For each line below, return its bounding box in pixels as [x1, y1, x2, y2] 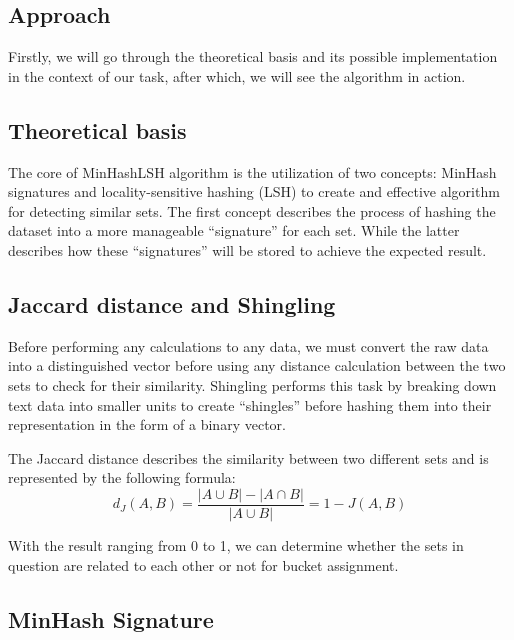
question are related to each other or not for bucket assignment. [8, 554, 399, 575]
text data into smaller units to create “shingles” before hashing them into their [8, 394, 492, 415]
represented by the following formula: [8, 467, 236, 488]
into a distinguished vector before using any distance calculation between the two [8, 355, 506, 376]
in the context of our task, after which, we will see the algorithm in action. [8, 65, 466, 86]
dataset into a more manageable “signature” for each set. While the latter [8, 220, 460, 241]
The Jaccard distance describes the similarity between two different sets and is [8, 447, 489, 468]
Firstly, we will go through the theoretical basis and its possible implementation [8, 46, 498, 67]
